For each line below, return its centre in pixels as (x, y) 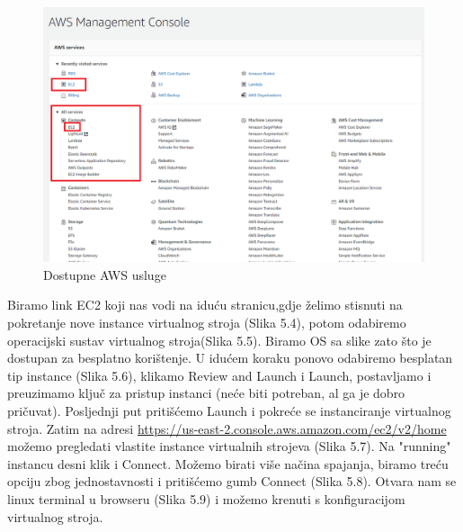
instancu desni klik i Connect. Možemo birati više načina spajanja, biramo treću (228, 463)
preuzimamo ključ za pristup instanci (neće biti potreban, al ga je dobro (206, 393)
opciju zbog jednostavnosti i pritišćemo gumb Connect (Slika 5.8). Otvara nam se (232, 481)
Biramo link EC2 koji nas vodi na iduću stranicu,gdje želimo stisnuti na (205, 305)
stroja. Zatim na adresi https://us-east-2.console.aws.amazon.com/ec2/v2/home (227, 428)
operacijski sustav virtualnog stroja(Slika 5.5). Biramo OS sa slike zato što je (219, 340)
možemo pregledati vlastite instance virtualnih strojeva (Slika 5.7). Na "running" (229, 446)
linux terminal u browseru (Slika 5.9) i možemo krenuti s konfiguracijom (206, 498)
